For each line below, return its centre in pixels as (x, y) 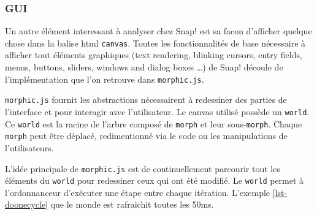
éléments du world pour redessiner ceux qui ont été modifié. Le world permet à (155, 180)
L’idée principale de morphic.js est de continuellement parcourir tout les (143, 168)
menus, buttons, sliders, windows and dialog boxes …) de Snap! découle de (144, 67)
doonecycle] (26, 204)
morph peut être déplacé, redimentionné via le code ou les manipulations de (146, 136)
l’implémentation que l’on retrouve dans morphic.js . (105, 79)
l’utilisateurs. (29, 147)
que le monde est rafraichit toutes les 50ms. (132, 204)
